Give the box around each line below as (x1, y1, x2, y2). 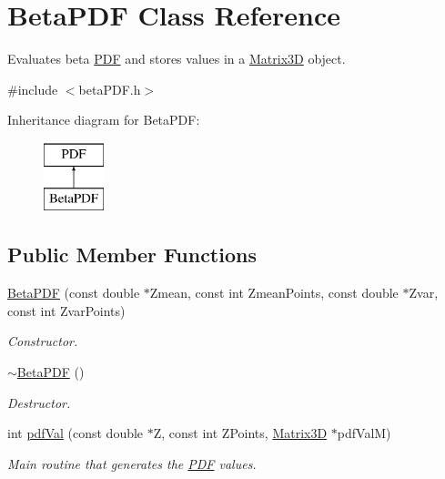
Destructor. (7, 392, 71, 412)
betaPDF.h (78, 79, 141, 98)
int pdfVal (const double (7, 423, 144, 443)
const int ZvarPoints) (7, 301, 126, 320)
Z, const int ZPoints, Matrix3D (153, 423, 328, 443)
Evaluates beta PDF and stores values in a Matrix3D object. (7, 49, 346, 68)
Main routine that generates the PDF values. (7, 454, 257, 473)
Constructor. (7, 331, 78, 351)
